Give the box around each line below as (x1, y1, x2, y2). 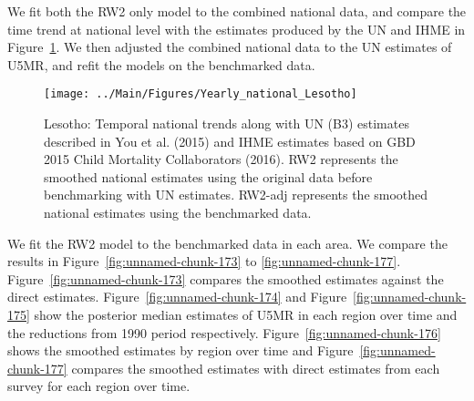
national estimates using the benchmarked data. (44, 203, 312, 221)
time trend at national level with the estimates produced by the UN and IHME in (7, 19, 466, 38)
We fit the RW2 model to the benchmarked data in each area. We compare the (7, 233, 448, 252)
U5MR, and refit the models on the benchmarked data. (7, 55, 315, 74)
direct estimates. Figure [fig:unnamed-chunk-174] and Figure (7, 287, 347, 306)
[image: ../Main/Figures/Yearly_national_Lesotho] (44, 87, 357, 101)
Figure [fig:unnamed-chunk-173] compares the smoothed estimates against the (7, 269, 444, 288)
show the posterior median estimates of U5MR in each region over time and (34, 304, 458, 324)
